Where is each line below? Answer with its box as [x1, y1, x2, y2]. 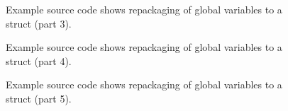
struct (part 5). [6, 90, 72, 105]
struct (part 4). [6, 53, 72, 68]
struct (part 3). [6, 16, 72, 30]
